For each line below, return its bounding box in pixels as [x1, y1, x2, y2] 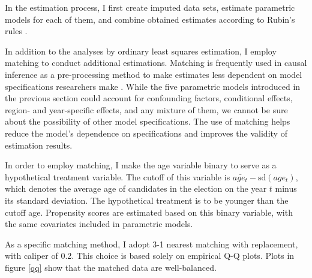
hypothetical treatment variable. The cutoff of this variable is [5, 170, 230, 183]
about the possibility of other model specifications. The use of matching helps [5, 115, 290, 128]
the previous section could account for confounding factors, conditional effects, [5, 92, 293, 104]
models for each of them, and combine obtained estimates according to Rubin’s [5, 13, 295, 25]
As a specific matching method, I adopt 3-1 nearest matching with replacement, [5, 237, 298, 250]
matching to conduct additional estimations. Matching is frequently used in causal [5, 56, 307, 69]
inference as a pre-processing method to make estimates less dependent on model [5, 68, 302, 80]
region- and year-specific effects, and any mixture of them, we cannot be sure [5, 103, 288, 116]
